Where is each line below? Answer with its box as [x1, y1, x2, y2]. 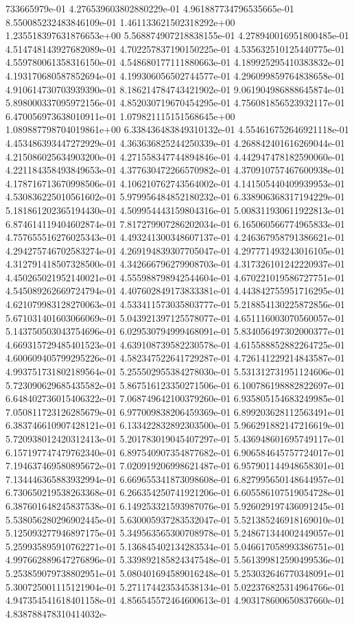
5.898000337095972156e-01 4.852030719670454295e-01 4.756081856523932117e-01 [5, 95, 345, 110]
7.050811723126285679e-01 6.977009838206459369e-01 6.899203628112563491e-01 [5, 404, 345, 419]
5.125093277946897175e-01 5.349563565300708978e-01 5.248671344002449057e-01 [5, 526, 345, 540]
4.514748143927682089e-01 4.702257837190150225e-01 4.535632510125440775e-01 [5, 41, 345, 56]
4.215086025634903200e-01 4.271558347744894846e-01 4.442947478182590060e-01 [5, 149, 345, 163]
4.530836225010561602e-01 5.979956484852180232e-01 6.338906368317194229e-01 [5, 189, 345, 204]
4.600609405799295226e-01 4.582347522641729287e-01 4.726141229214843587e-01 [5, 351, 345, 365]
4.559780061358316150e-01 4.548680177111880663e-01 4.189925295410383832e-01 [5, 55, 345, 69]
